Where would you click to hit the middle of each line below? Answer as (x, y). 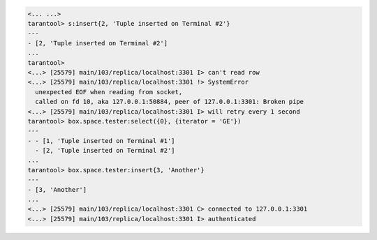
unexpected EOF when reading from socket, (109, 92)
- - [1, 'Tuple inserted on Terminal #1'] (101, 141)
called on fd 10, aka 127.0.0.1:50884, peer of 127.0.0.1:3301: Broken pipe (169, 102)
